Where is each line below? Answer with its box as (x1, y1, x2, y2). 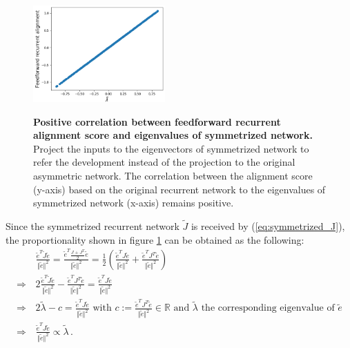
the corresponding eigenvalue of (201, 303, 335, 313)
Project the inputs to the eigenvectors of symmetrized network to (33, 141, 309, 155)
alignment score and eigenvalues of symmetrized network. (33, 128, 313, 142)
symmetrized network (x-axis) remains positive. (33, 195, 234, 210)
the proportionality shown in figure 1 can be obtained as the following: (6, 232, 304, 246)
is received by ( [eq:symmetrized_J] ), (191, 218, 345, 233)
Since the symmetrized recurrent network (6, 218, 179, 233)
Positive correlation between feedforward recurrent (33, 114, 281, 128)
